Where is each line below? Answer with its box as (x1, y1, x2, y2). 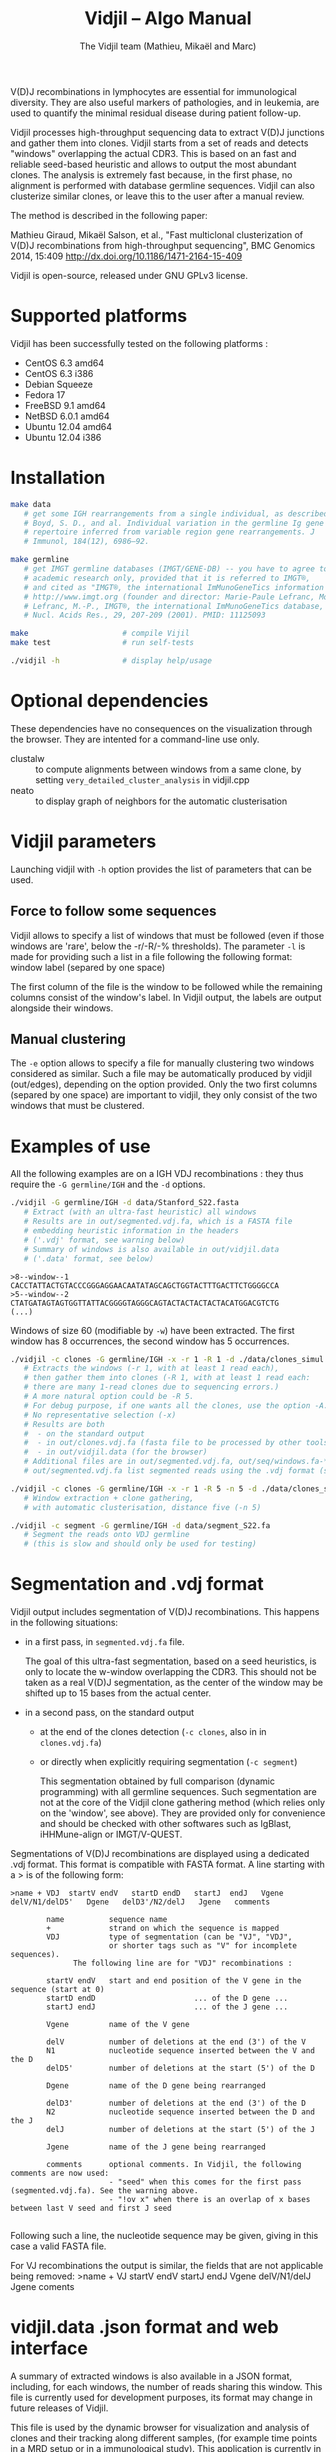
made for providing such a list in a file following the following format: (10, 950, 293, 962)
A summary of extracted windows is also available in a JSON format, (10, 2370, 293, 2382)
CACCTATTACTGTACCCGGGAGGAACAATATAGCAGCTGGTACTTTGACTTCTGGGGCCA (10, 1280, 280, 1291)
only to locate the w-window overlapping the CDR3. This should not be (24, 1666, 317, 1678)
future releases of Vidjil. (10, 2402, 109, 2414)
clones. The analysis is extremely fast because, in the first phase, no (10, 168, 293, 181)
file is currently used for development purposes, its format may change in (10, 2392, 313, 2403)
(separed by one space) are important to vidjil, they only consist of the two (10, 1089, 318, 1101)
